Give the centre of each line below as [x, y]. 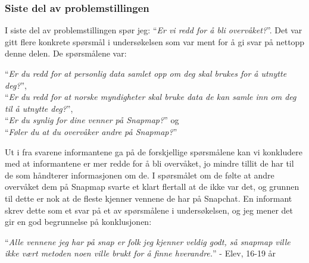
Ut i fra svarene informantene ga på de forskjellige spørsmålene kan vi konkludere [154, 151]
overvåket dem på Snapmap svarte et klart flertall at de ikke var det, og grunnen [152, 187]
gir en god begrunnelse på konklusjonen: [78, 222]
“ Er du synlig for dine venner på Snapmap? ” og [92, 120]
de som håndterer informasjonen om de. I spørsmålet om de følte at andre [140, 175]
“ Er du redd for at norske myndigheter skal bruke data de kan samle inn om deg [151, 97]
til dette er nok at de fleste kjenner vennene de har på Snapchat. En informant [149, 198]
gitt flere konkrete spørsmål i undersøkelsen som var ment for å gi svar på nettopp [155, 41]
